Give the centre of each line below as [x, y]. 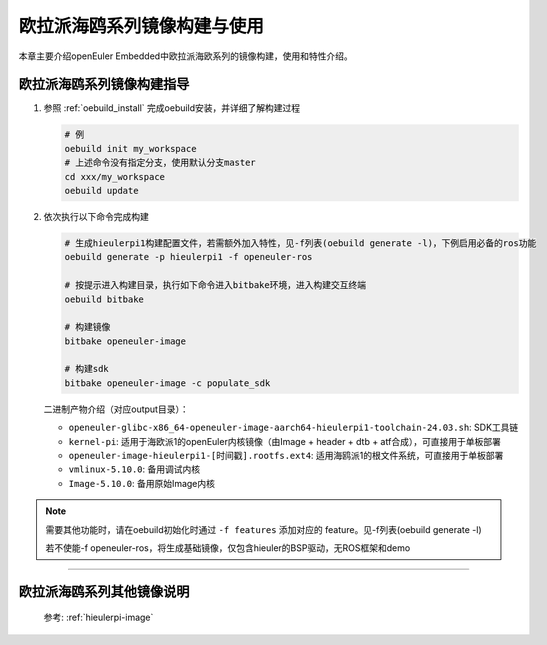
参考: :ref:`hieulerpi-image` [98, 617]
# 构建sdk [86, 369]
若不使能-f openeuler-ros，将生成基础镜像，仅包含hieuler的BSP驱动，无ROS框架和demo [228, 547]
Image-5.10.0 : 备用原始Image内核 [141, 483]
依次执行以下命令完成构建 [96, 216]
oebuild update [101, 190]
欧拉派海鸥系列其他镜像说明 [104, 591]
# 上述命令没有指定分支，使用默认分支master [160, 163]
